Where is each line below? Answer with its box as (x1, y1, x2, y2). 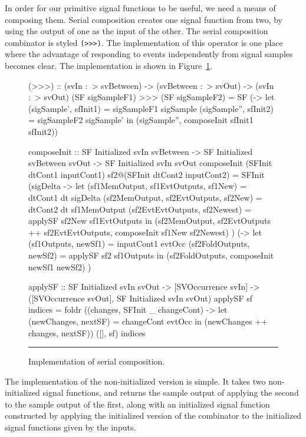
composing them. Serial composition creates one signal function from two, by (5, 13, 282, 25)
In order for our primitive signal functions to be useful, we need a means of (5, 2, 276, 14)
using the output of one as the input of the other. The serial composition (5, 25, 268, 37)
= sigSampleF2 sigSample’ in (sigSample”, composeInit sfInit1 (28, 114, 254, 126)
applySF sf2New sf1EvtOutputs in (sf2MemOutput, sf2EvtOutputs (28, 214, 271, 227)
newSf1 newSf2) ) (28, 260, 91, 273)
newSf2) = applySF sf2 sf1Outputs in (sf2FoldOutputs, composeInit (28, 249, 274, 261)
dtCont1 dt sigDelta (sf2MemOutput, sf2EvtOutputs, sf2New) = (28, 191, 262, 203)
